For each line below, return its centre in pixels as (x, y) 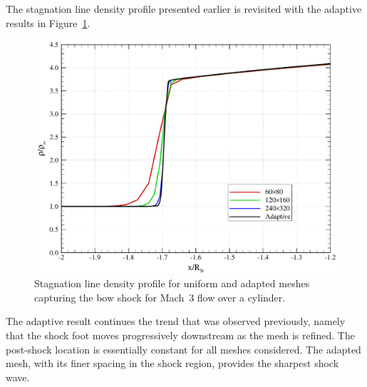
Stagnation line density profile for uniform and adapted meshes (172, 283)
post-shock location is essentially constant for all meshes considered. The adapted (183, 349)
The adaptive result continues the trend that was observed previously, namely (176, 321)
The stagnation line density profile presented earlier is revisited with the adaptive (184, 9)
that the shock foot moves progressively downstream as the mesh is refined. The (180, 335)
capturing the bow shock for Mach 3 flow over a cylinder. (160, 297)
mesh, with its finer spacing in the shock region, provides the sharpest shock (172, 363)
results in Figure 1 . (48, 22)
